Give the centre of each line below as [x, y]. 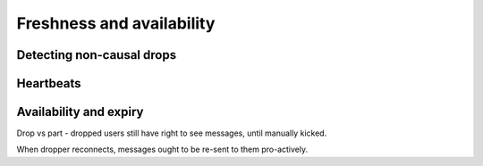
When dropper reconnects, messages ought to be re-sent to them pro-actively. [162, 149]
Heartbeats [49, 83]
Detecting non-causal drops [97, 55]
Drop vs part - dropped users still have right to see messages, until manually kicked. [172, 133]
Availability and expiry [80, 112]
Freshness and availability [116, 23]
